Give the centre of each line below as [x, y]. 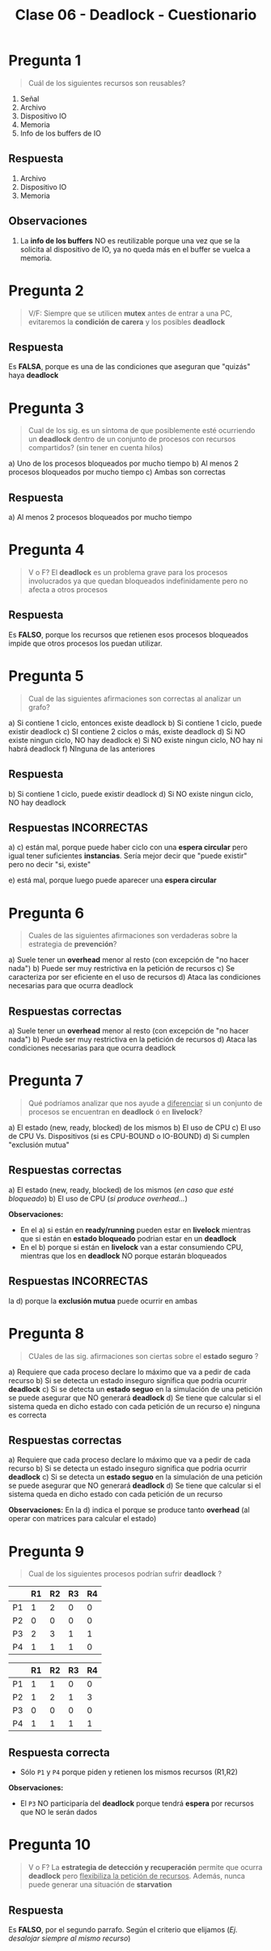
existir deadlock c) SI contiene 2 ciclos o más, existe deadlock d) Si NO [127, 731]
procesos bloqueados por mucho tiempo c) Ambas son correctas [117, 472]
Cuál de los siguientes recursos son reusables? [107, 83]
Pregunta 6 [47, 913]
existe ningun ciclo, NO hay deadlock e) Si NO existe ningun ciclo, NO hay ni [135, 740]
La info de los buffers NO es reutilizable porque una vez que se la [130, 240]
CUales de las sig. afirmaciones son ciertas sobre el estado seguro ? [143, 1356]
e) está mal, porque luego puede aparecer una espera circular [112, 880]
